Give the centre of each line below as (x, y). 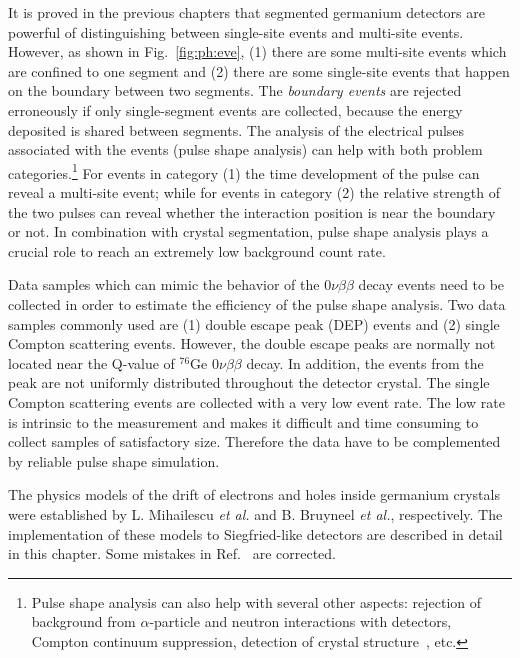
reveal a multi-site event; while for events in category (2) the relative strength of (254, 192)
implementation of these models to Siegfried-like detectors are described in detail (255, 533)
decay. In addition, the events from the (365, 362)
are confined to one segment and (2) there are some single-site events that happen (259, 70)
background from (83, 621)
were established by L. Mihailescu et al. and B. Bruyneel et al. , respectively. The (255, 513)
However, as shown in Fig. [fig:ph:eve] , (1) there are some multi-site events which (257, 51)
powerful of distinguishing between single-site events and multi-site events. (236, 31)
